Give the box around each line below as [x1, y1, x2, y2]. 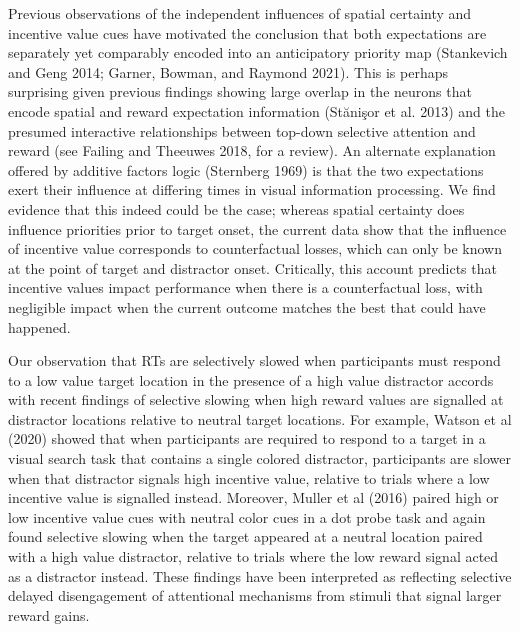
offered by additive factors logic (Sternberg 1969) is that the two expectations [8, 159, 484, 180]
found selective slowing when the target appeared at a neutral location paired [8, 526, 483, 547]
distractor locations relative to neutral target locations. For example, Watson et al [8, 408, 512, 429]
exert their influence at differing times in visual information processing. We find [8, 179, 496, 200]
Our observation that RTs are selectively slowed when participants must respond [8, 350, 501, 371]
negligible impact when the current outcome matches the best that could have [8, 296, 486, 317]
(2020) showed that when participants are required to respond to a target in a [8, 428, 486, 449]
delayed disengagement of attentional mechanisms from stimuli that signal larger [8, 585, 502, 606]
